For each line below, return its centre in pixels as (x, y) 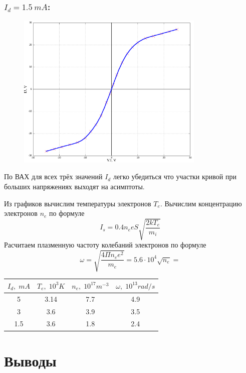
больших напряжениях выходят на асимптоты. (74, 186)
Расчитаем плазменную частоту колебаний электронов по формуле (105, 245)
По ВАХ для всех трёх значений (53, 176)
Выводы (30, 360)
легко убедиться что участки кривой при (175, 176)
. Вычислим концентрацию (201, 203)
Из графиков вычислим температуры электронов (78, 203)
